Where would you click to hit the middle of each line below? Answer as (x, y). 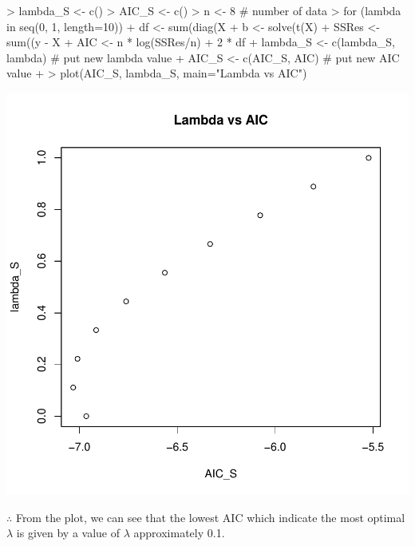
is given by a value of (68, 533)
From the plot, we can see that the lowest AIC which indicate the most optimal (210, 517)
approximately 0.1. (179, 533)
